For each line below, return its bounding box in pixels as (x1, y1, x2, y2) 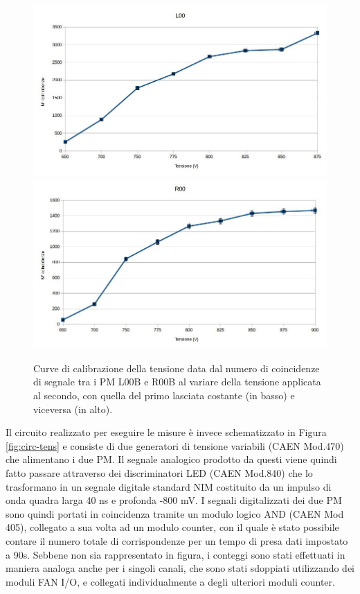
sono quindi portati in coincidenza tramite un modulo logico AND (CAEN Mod (6, 506, 344, 521)
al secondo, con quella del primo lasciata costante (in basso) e (33, 388, 295, 403)
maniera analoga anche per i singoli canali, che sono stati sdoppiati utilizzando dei (6, 561, 355, 575)
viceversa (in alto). (33, 401, 113, 416)
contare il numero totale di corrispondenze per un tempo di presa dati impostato (6, 533, 348, 548)
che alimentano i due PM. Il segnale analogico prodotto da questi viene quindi (6, 452, 337, 466)
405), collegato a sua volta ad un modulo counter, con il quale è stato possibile (6, 520, 339, 534)
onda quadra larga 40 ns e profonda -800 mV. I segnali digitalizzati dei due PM (6, 493, 342, 507)
